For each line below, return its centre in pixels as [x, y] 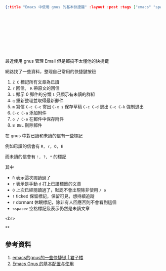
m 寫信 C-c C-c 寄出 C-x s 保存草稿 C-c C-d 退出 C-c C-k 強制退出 [78, 107]
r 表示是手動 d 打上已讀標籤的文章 [47, 184]
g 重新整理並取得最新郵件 [38, 100]
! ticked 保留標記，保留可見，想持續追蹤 [53, 196]
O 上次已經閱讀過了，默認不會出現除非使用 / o [59, 190]
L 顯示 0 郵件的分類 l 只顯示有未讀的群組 [54, 94]
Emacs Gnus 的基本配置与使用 [43, 264]
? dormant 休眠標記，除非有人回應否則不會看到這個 [64, 202]
